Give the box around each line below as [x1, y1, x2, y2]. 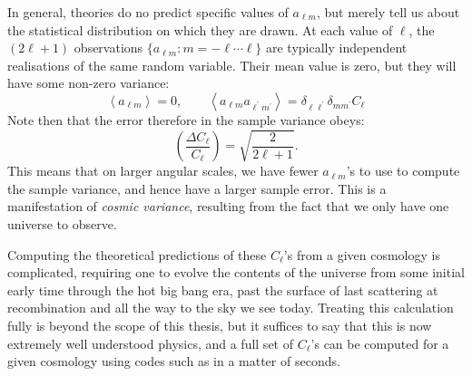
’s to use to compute [346, 161, 460, 180]
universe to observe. [7, 214, 117, 233]
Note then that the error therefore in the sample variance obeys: [7, 110, 365, 129]
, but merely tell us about [316, 3, 460, 21]
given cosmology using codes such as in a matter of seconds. [7, 352, 340, 371]
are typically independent [266, 38, 408, 57]
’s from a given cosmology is [283, 245, 440, 264]
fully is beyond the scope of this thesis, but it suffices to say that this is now [7, 315, 432, 334]
